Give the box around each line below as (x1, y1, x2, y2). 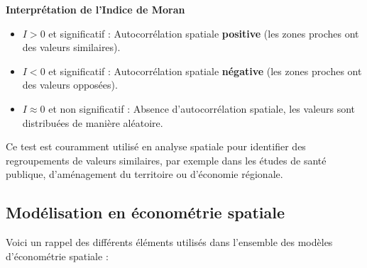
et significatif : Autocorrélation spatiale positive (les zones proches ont (48, 26, 359, 40)
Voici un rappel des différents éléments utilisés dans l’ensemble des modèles (6, 235, 333, 250)
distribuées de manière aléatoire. (22, 115, 163, 130)
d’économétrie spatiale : (6, 248, 109, 263)
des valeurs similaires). (22, 40, 121, 55)
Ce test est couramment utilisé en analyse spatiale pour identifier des (6, 139, 306, 154)
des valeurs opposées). (22, 77, 118, 92)
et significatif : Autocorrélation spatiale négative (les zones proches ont (48, 63, 362, 78)
